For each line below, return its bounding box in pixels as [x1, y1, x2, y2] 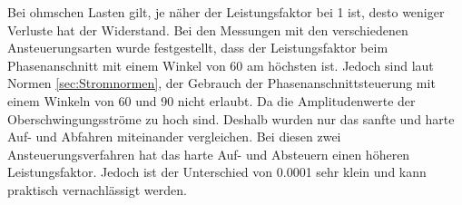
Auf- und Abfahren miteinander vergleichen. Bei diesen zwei [7, 127, 341, 146]
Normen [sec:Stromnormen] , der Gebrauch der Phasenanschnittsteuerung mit [7, 73, 436, 93]
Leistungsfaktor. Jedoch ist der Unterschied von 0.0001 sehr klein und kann [7, 162, 427, 181]
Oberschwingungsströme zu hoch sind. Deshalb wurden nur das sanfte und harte [7, 109, 455, 128]
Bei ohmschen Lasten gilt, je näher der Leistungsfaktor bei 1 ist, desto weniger [7, 3, 445, 21]
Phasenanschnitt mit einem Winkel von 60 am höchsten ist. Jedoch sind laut [7, 55, 434, 74]
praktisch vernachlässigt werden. [7, 180, 187, 199]
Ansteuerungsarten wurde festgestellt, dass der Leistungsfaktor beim [7, 38, 388, 57]
